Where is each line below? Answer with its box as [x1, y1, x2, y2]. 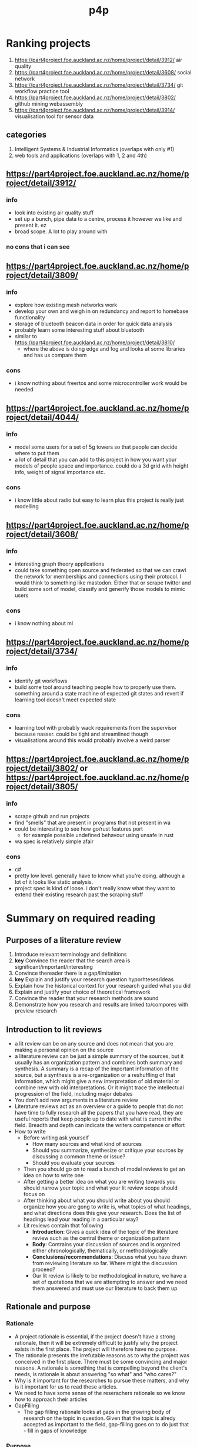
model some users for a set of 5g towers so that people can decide [14, 443, 178, 450]
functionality [14, 314, 45, 321]
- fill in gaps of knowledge [23, 1427, 87, 1434]
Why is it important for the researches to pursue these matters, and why [14, 1377, 189, 1384]
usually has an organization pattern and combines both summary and [14, 1059, 183, 1066]
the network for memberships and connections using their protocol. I [14, 573, 182, 580]
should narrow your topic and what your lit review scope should [23, 1184, 178, 1191]
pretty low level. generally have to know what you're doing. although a [14, 872, 185, 880]
